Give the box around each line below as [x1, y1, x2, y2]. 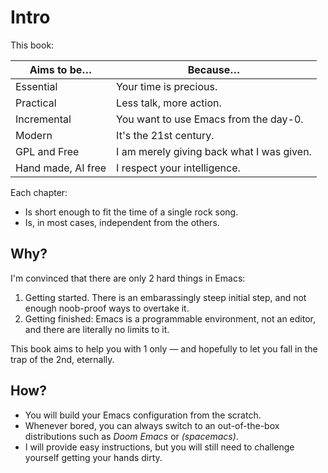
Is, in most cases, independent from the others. [24, 216, 220, 228]
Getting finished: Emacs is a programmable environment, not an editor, [24, 312, 316, 325]
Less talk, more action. [116, 96, 222, 110]
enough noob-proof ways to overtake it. [24, 302, 190, 314]
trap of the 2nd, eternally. [10, 353, 115, 365]
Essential [15, 79, 58, 93]
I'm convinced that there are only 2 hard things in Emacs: [10, 272, 246, 284]
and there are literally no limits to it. [24, 323, 170, 335]
